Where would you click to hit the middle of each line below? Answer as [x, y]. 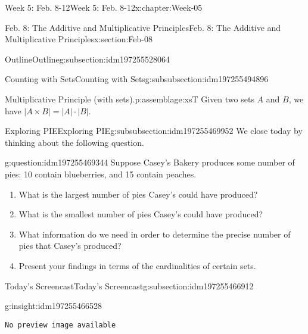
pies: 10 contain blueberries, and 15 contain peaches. [101, 174]
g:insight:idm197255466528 [54, 306]
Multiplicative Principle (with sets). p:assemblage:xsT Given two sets [130, 99]
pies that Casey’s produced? [70, 246]
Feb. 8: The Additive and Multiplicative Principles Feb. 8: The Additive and [143, 27]
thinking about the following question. [74, 142]
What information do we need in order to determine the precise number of [155, 234]
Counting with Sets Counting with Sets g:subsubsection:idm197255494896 [137, 79]
